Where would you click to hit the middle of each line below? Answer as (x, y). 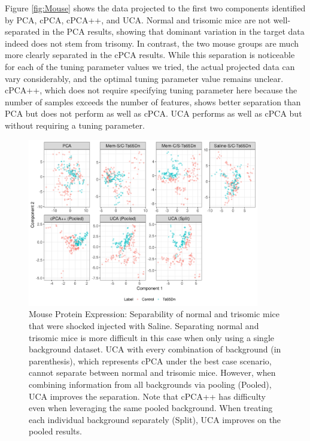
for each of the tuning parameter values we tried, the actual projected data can (150, 66)
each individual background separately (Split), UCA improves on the (155, 419)
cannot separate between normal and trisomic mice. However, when (152, 372)
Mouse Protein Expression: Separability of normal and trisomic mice (154, 314)
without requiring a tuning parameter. (75, 125)
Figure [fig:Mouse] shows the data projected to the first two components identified (155, 8)
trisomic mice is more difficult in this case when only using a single (151, 337)
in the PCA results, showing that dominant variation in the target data (174, 31)
